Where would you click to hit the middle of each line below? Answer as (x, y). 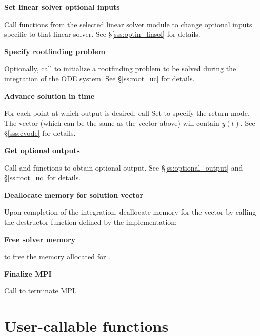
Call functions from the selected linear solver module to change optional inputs (128, 24)
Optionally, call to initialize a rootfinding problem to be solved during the (120, 68)
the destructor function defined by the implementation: (91, 222)
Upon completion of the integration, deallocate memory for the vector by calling (130, 212)
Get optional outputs (42, 150)
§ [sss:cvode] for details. (40, 133)
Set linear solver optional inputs (62, 7)
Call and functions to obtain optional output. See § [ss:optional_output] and (124, 167)
